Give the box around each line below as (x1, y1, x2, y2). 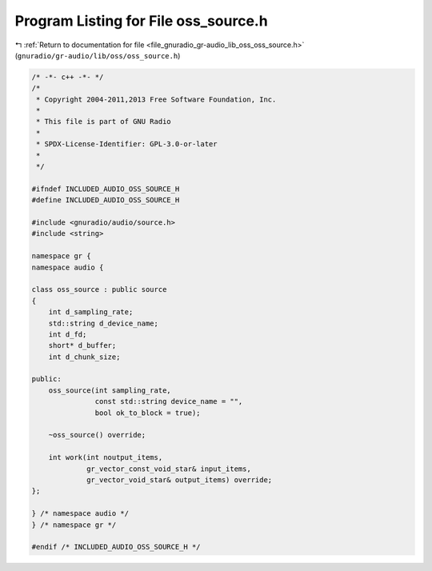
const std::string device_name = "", (94, 397, 243, 406)
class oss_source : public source (31, 285, 167, 294)
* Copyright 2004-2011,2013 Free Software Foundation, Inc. (36, 94, 277, 104)
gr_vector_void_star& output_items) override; (86, 475, 273, 484)
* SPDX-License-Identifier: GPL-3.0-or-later (36, 140, 218, 149)
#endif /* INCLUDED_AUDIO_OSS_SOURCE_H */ (31, 542, 201, 552)
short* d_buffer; (48, 341, 117, 350)
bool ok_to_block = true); (94, 408, 201, 417)
